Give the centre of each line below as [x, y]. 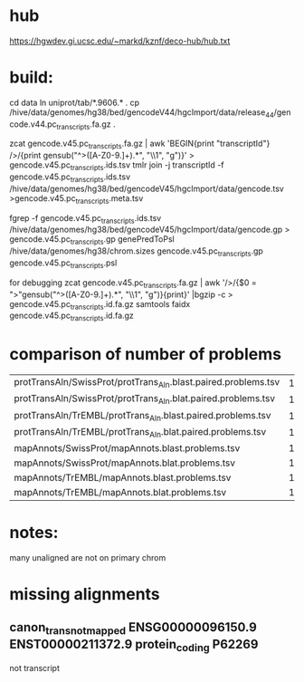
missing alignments [85, 595]
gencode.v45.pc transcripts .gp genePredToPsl [92, 240]
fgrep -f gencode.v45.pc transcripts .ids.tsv [85, 219]
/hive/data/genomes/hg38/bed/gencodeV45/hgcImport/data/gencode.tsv [147, 188]
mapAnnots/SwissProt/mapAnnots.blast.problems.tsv [127, 447]
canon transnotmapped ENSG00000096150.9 [133, 629]
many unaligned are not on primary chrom [88, 557]
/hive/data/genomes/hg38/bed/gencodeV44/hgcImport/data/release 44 [142, 113]
